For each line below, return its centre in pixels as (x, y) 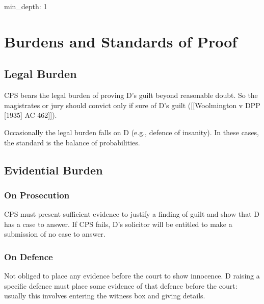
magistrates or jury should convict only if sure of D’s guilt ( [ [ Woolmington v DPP (132, 105)
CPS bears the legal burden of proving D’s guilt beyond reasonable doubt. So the (131, 95)
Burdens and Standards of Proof (121, 41)
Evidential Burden (54, 170)
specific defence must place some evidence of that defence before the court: (121, 285)
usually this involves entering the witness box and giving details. (105, 296)
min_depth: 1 (26, 6)
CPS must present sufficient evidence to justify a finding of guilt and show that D (132, 214)
